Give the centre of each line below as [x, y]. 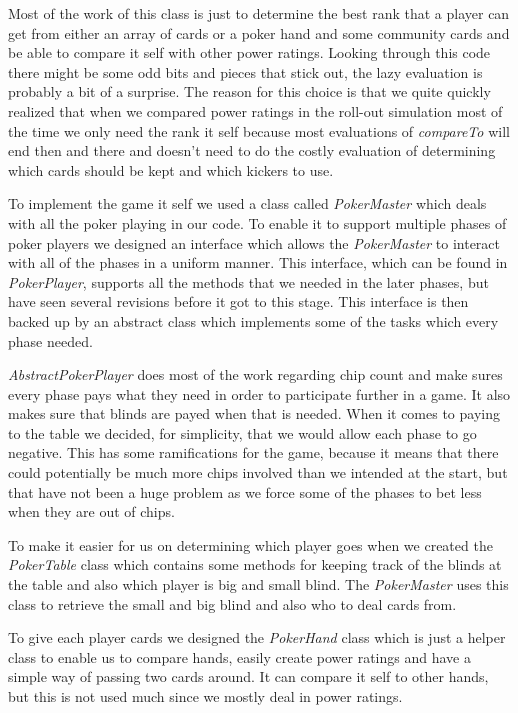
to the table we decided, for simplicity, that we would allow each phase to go [242, 432]
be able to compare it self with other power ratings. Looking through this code [249, 52]
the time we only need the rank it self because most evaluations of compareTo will [259, 130]
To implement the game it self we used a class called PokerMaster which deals [247, 203]
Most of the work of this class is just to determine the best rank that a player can [259, 13]
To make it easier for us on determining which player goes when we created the [250, 544]
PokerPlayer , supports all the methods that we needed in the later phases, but [248, 281]
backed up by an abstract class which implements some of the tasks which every [253, 320]
